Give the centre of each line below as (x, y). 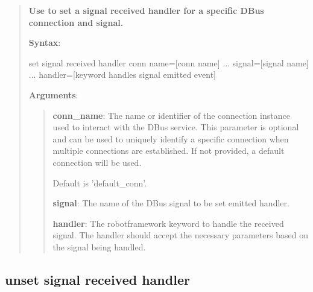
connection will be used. (97, 162)
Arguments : (53, 94)
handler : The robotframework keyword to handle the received (168, 223)
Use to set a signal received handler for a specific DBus (146, 10)
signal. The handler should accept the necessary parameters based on (180, 235)
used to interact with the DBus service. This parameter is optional (176, 127)
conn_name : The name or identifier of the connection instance (171, 115)
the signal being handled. (99, 246)
